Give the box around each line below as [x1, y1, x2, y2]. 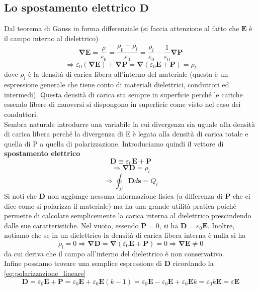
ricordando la [172, 258, 214, 268]
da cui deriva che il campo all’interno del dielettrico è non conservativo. [4, 248, 224, 258]
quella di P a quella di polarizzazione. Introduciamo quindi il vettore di [4, 138, 224, 149]
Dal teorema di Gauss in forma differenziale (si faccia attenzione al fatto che [4, 23, 239, 34]
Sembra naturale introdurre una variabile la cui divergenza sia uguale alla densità [4, 118, 255, 129]
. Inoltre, [207, 220, 235, 230]
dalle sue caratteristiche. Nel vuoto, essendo [4, 220, 139, 230]
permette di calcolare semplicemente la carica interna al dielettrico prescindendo [4, 210, 251, 221]
